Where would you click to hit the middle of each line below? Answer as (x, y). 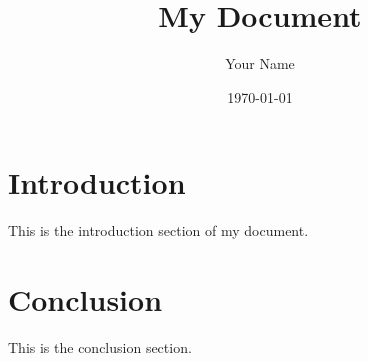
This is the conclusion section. (100, 346)
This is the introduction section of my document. (158, 230)
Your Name (260, 63)
